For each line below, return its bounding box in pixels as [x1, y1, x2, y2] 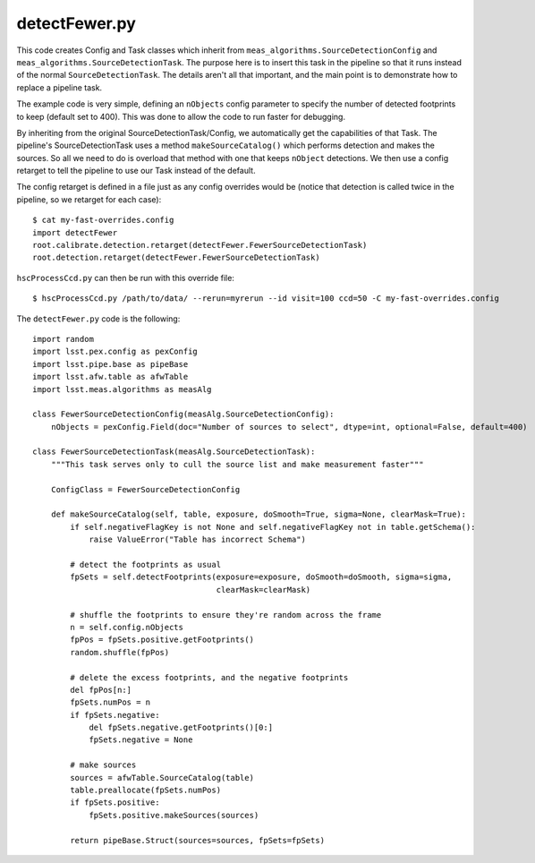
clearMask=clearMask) [216, 585, 311, 594]
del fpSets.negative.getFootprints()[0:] [89, 722, 273, 733]
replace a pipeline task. [16, 81, 103, 93]
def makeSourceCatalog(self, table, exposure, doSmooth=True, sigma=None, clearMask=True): [50, 509, 467, 519]
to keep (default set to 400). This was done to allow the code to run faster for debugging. [16, 111, 346, 122]
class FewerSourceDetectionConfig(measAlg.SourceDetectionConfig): [32, 409, 335, 420]
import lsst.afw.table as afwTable [32, 372, 189, 382]
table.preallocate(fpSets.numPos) [70, 785, 222, 796]
